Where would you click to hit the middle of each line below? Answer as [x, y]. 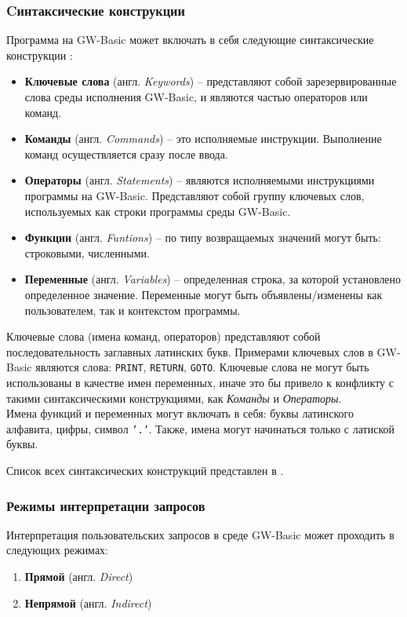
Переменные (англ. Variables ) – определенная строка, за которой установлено [213, 279]
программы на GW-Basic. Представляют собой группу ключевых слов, [194, 195]
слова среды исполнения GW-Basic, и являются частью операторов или [196, 97]
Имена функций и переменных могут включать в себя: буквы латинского [180, 413]
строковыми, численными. [87, 252]
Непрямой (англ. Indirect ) [88, 602]
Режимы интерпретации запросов [106, 505]
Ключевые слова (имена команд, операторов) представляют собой [164, 336]
